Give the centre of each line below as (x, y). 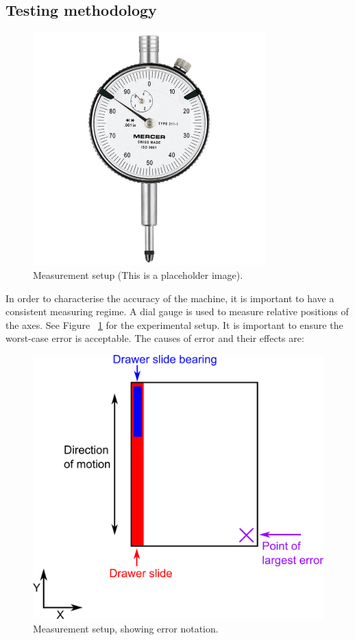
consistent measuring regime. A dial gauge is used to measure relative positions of (177, 311)
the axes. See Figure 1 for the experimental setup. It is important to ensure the (174, 324)
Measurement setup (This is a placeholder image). (138, 274)
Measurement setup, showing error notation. (126, 628)
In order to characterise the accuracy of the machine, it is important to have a (170, 298)
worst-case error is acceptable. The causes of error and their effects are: (155, 338)
